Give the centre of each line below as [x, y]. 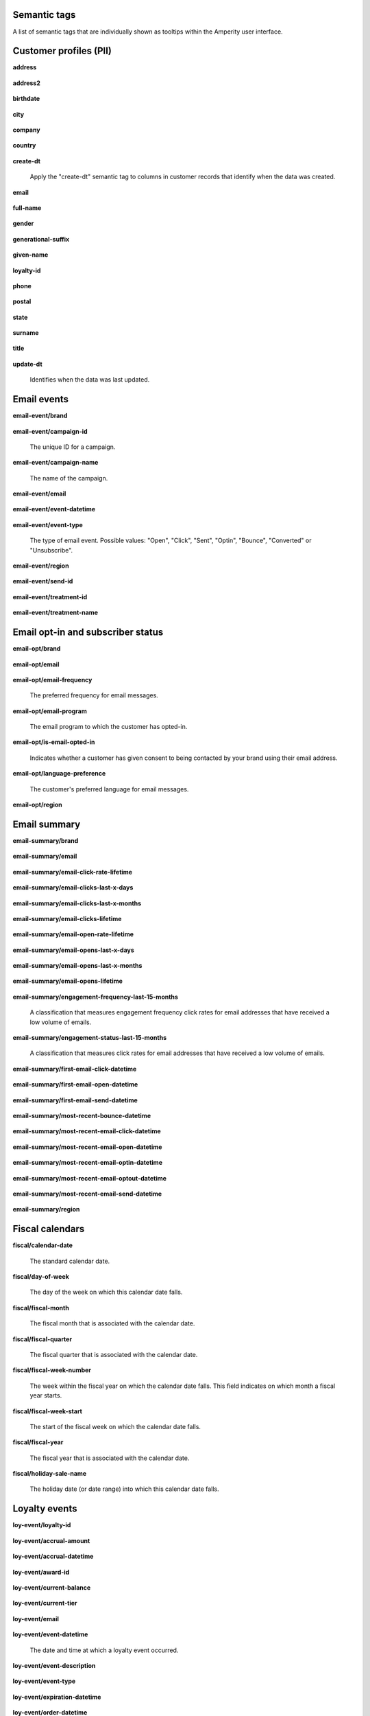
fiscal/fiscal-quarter [42, 1339]
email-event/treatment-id [50, 596]
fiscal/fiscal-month [41, 1308]
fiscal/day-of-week [41, 1276]
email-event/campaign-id [50, 431]
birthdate [26, 99]
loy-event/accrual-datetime [53, 1556]
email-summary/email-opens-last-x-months [77, 966]
